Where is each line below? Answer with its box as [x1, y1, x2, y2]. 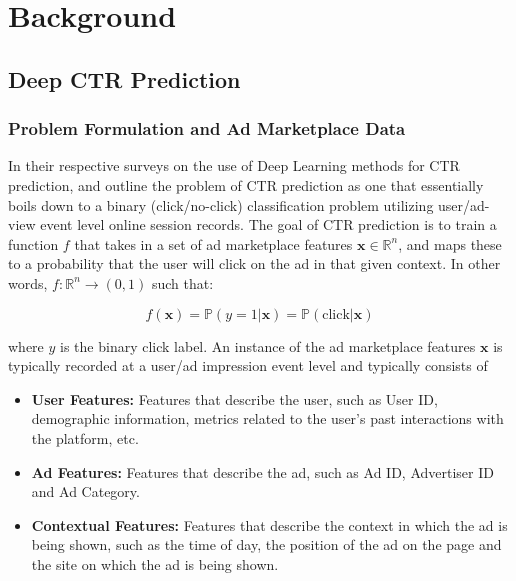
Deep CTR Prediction [8, 63, 241, 94]
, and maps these [398, 233, 502, 254]
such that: [151, 272, 214, 293]
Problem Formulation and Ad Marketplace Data [8, 116, 406, 141]
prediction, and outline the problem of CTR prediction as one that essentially [8, 174, 484, 195]
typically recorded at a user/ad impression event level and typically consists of [8, 355, 488, 376]
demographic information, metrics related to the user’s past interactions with [31, 408, 504, 429]
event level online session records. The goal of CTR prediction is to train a [40, 214, 497, 235]
